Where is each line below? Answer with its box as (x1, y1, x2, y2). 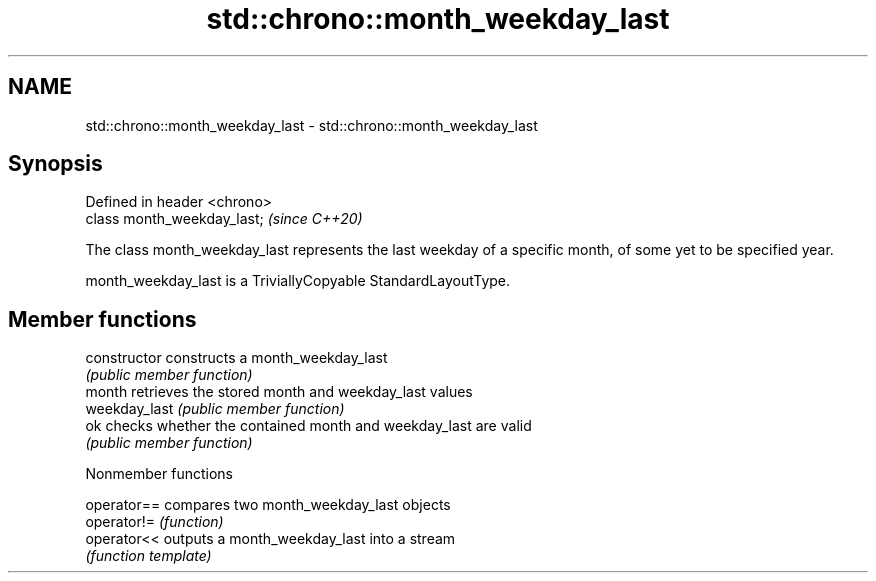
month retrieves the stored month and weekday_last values (85, 383, 473, 401)
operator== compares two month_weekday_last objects (85, 496, 451, 514)
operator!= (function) (85, 513, 224, 531)
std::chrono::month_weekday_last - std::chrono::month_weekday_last (85, 116, 538, 134)
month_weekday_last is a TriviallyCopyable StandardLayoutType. (85, 272, 511, 290)
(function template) (85, 547, 212, 565)
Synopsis (8, 151, 103, 177)
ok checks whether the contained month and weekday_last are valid (85, 417, 532, 435)
